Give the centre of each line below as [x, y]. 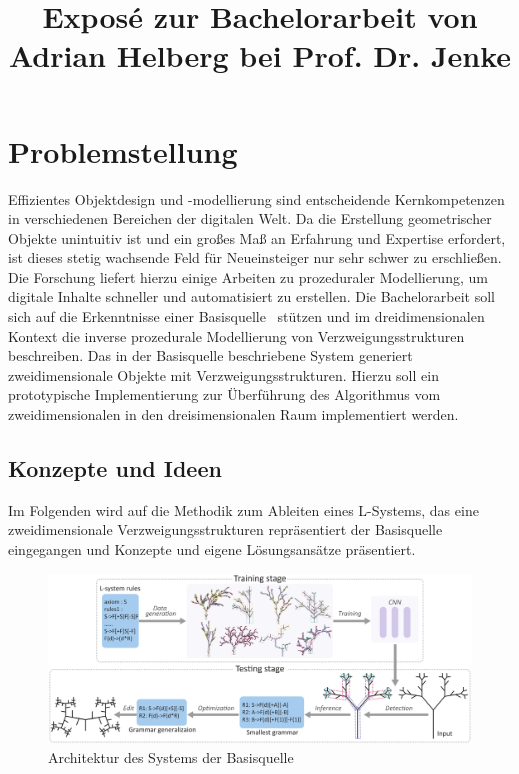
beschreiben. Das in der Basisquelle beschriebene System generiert [210, 355]
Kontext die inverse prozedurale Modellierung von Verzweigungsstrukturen [236, 335]
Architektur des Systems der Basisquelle [171, 757]
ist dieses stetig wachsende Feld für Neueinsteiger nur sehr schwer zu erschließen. [255, 257]
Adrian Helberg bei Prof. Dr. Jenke [260, 55]
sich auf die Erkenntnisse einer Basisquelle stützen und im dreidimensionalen [246, 316]
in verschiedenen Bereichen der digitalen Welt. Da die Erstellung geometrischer [250, 218]
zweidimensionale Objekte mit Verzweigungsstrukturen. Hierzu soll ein [223, 374]
